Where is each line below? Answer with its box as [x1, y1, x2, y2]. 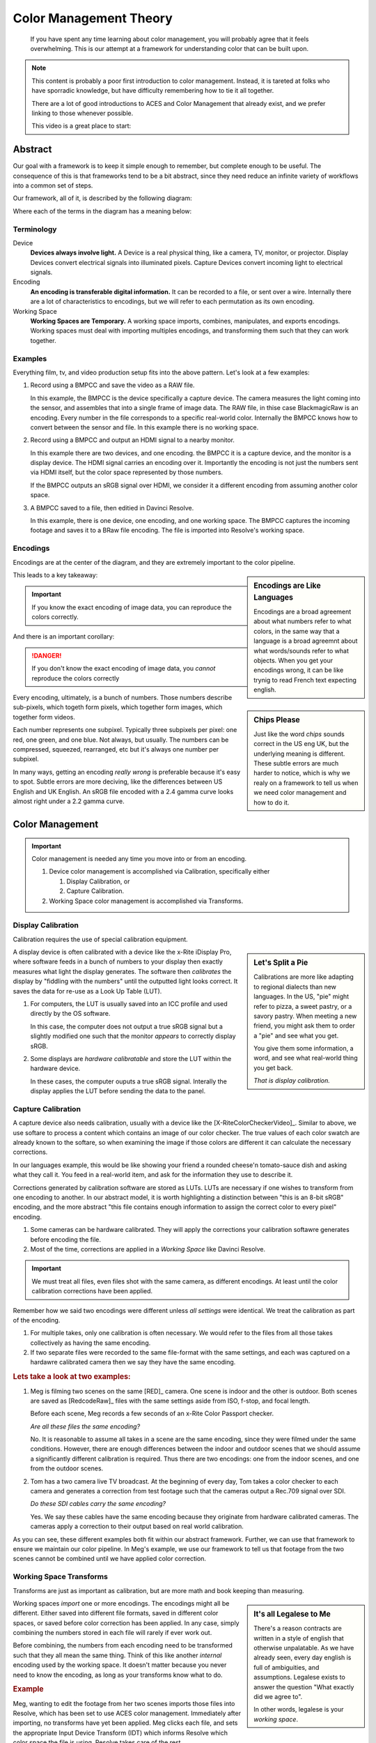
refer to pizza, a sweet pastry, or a [253, 1002, 352, 1010]
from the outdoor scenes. [30, 1464, 104, 1472]
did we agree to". [253, 1692, 303, 1700]
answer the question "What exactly [253, 1682, 354, 1691]
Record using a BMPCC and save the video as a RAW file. [30, 381, 195, 390]
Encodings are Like [253, 581, 321, 591]
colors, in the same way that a [253, 627, 340, 635]
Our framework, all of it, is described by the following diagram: [13, 194, 192, 202]
